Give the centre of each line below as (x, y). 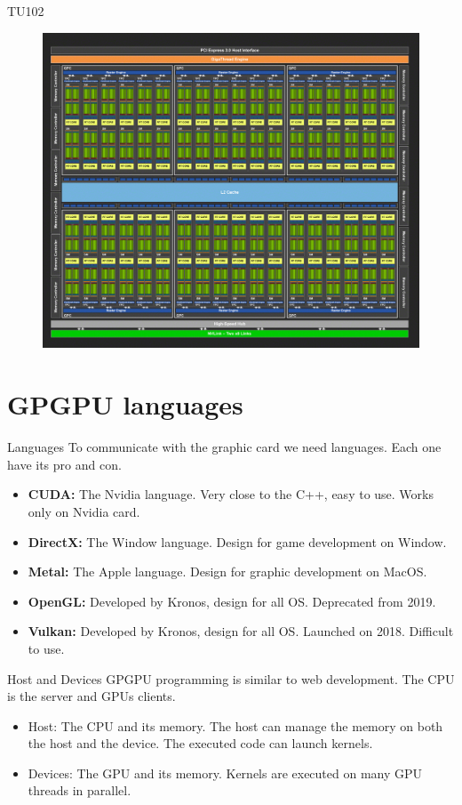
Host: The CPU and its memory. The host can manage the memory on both (235, 725)
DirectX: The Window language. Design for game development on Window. (237, 541)
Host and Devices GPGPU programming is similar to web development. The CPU (231, 678)
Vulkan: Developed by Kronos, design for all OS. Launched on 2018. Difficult (241, 631)
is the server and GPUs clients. (92, 696)
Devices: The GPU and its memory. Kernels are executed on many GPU (225, 773)
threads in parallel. (80, 790)
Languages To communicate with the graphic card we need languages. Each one (224, 447)
